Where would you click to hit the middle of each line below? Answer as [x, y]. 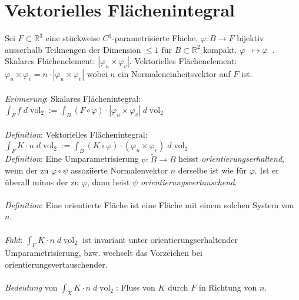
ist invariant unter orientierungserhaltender [160, 239]
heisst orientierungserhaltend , [231, 159]
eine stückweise [73, 38]
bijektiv [250, 38]
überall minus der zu [42, 181]
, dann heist [109, 181]
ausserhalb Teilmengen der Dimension [73, 49]
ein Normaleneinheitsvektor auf [174, 74]
